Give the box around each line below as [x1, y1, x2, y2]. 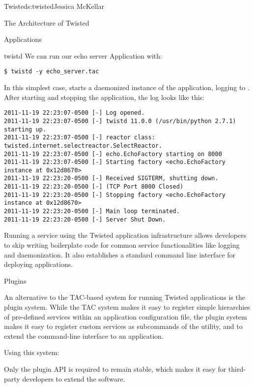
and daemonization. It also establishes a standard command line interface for [4, 249, 236, 259]
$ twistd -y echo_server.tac [4, 68, 99, 75]
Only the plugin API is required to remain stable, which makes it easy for [4, 363, 226, 374]
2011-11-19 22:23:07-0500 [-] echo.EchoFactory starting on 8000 [4, 150, 222, 158]
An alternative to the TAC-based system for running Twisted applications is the [4, 292, 245, 302]
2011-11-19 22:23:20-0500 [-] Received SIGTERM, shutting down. [4, 175, 219, 182]
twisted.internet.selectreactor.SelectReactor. [4, 142, 163, 149]
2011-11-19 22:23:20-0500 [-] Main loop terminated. [4, 208, 180, 215]
